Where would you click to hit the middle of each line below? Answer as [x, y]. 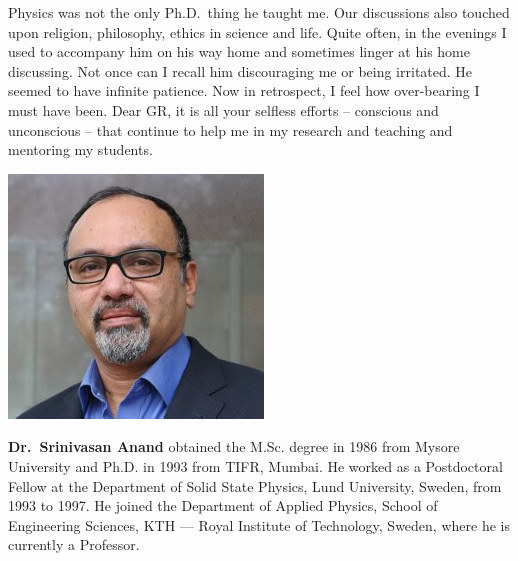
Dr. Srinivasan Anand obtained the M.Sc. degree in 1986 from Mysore [234, 446]
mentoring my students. [80, 149]
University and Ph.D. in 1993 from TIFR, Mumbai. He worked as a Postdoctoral [255, 465]
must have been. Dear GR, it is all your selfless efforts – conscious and [223, 109]
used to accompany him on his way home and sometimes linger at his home [239, 51]
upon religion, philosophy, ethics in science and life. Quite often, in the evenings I [257, 31]
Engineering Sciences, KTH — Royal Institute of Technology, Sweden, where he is [259, 524]
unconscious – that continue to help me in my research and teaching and [230, 129]
